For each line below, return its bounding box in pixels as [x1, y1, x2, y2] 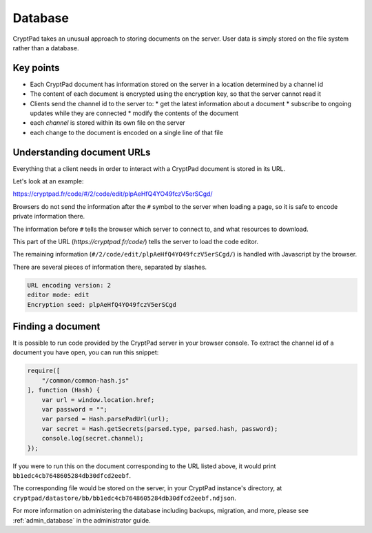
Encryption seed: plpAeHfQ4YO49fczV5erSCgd [27, 301, 177, 308]
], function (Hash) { [27, 386, 101, 394]
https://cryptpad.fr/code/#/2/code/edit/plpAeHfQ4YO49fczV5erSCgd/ [12, 190, 213, 198]
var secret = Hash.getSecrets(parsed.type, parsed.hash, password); [41, 425, 278, 432]
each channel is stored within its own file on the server [30, 119, 185, 127]
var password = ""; [41, 405, 108, 414]
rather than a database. [12, 43, 79, 52]
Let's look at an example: [12, 177, 84, 185]
